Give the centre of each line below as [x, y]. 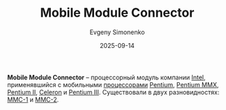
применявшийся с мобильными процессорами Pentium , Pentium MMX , [113, 84]
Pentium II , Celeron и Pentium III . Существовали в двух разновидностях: [113, 92]
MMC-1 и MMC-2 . [33, 100]
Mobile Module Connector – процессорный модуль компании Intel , [106, 77]
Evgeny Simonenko [117, 32]
